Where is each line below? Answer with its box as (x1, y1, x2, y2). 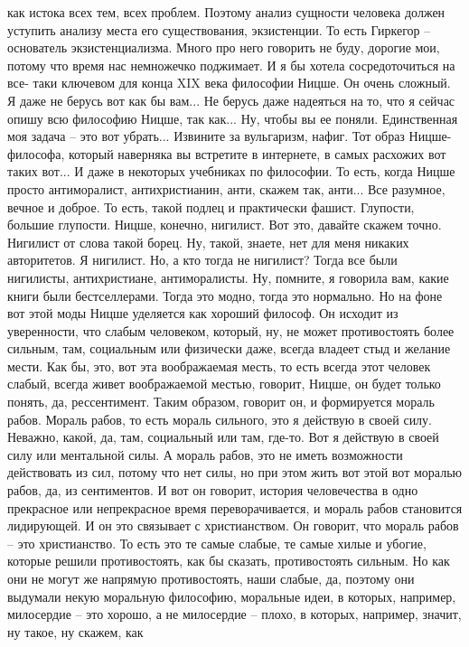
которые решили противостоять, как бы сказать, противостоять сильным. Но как (7, 551, 450, 570)
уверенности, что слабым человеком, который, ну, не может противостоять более (7, 321, 455, 340)
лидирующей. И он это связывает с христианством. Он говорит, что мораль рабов (7, 516, 459, 535)
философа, (7, 144, 65, 163)
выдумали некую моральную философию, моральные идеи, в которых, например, (7, 586, 456, 605)
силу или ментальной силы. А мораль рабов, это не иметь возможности (7, 445, 403, 464)
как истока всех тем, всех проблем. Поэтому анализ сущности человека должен (7, 3, 446, 21)
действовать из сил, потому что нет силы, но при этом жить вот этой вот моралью (7, 463, 462, 482)
